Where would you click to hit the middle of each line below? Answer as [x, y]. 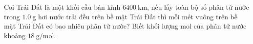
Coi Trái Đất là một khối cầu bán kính [62, 7]
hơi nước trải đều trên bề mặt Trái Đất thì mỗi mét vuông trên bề [138, 16]
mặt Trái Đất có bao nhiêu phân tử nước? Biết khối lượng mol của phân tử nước [125, 26]
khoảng [15, 35]
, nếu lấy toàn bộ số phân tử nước [198, 7]
